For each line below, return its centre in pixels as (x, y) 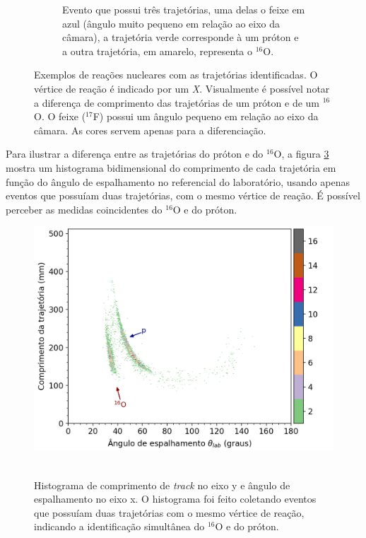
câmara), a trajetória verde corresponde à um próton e (181, 37)
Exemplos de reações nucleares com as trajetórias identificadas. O (176, 75)
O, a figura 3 (301, 154)
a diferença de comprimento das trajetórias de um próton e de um (177, 102)
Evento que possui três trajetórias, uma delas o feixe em (184, 9)
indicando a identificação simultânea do (119, 526)
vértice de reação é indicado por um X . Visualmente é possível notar (182, 88)
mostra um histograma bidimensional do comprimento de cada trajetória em (171, 167)
